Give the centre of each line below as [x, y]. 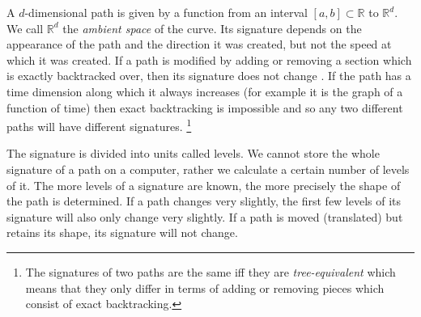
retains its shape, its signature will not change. [122, 232]
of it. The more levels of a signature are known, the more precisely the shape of [204, 185]
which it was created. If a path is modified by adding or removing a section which [209, 59]
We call [25, 28]
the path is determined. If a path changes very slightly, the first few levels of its [204, 201]
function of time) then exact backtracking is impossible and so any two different [205, 107]
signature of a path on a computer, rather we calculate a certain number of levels [208, 169]
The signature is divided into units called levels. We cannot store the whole [193, 153]
